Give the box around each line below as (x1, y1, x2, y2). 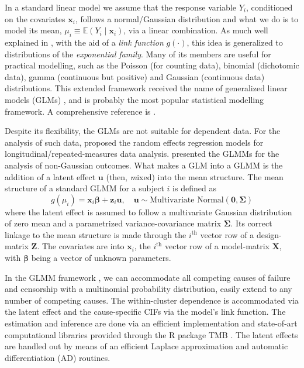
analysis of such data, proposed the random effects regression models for (5, 136, 264, 148)
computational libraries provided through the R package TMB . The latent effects (5, 328, 298, 341)
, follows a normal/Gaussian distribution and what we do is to (75, 12, 299, 25)
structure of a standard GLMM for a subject (5, 182, 164, 194)
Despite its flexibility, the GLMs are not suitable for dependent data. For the (5, 125, 281, 137)
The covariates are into (42, 240, 125, 252)
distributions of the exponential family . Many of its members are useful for (5, 47, 271, 60)
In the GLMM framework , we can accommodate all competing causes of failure (5, 271, 291, 283)
